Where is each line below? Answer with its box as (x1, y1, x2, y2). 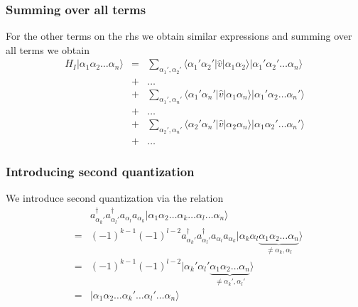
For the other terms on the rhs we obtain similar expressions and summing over (6, 28, 352, 43)
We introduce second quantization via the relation (6, 190, 224, 205)
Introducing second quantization (6, 163, 195, 181)
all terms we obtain (6, 42, 89, 57)
